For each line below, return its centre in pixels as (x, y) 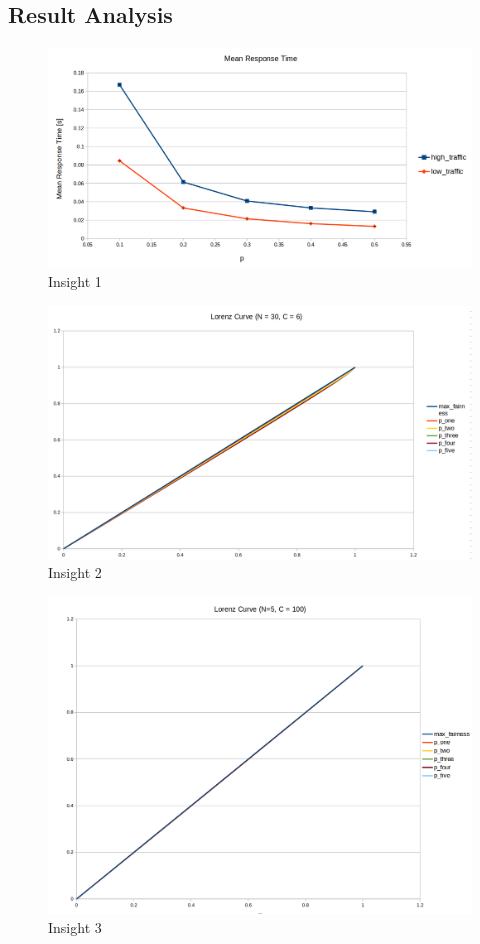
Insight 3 (75, 927)
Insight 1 (75, 281)
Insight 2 (75, 572)
